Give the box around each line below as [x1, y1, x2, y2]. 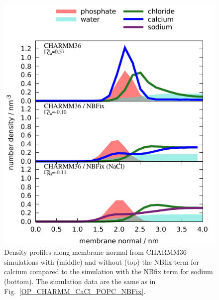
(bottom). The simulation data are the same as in [4, 276, 156, 286]
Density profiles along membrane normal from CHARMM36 [4, 247, 187, 257]
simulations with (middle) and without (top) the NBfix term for [4, 256, 200, 267]
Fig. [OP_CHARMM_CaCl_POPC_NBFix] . [4, 286, 146, 296]
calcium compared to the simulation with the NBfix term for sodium [4, 266, 213, 277]
